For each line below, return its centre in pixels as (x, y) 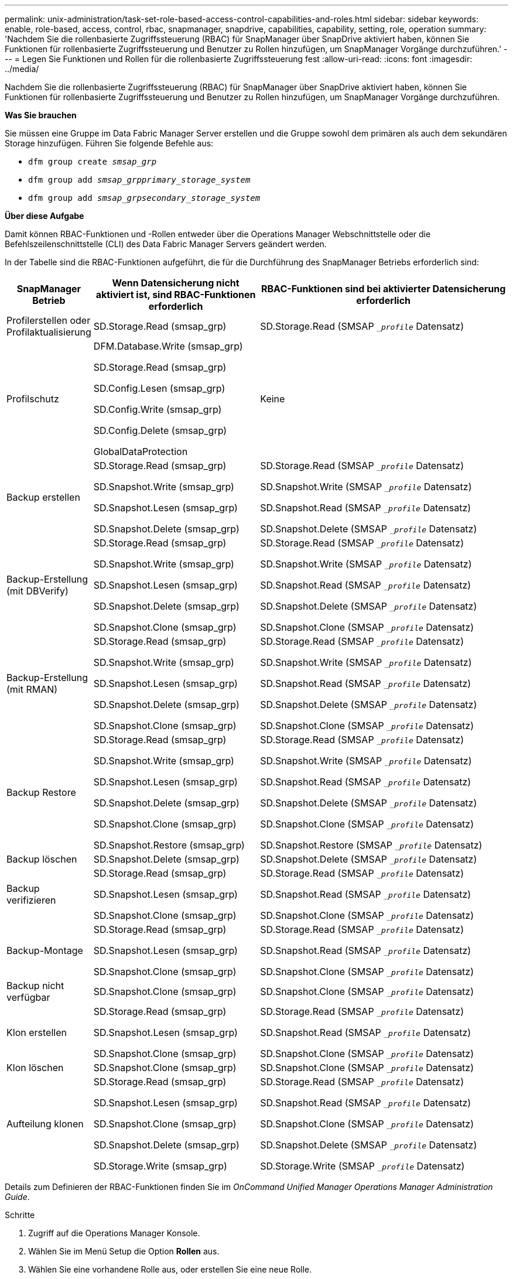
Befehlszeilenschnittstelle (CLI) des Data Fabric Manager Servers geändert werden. (166, 244)
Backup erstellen (43, 497)
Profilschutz (33, 399)
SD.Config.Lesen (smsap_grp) (159, 388)
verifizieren (31, 900)
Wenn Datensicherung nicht (176, 283)
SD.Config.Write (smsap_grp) (158, 409)
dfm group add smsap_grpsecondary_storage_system (144, 198)
